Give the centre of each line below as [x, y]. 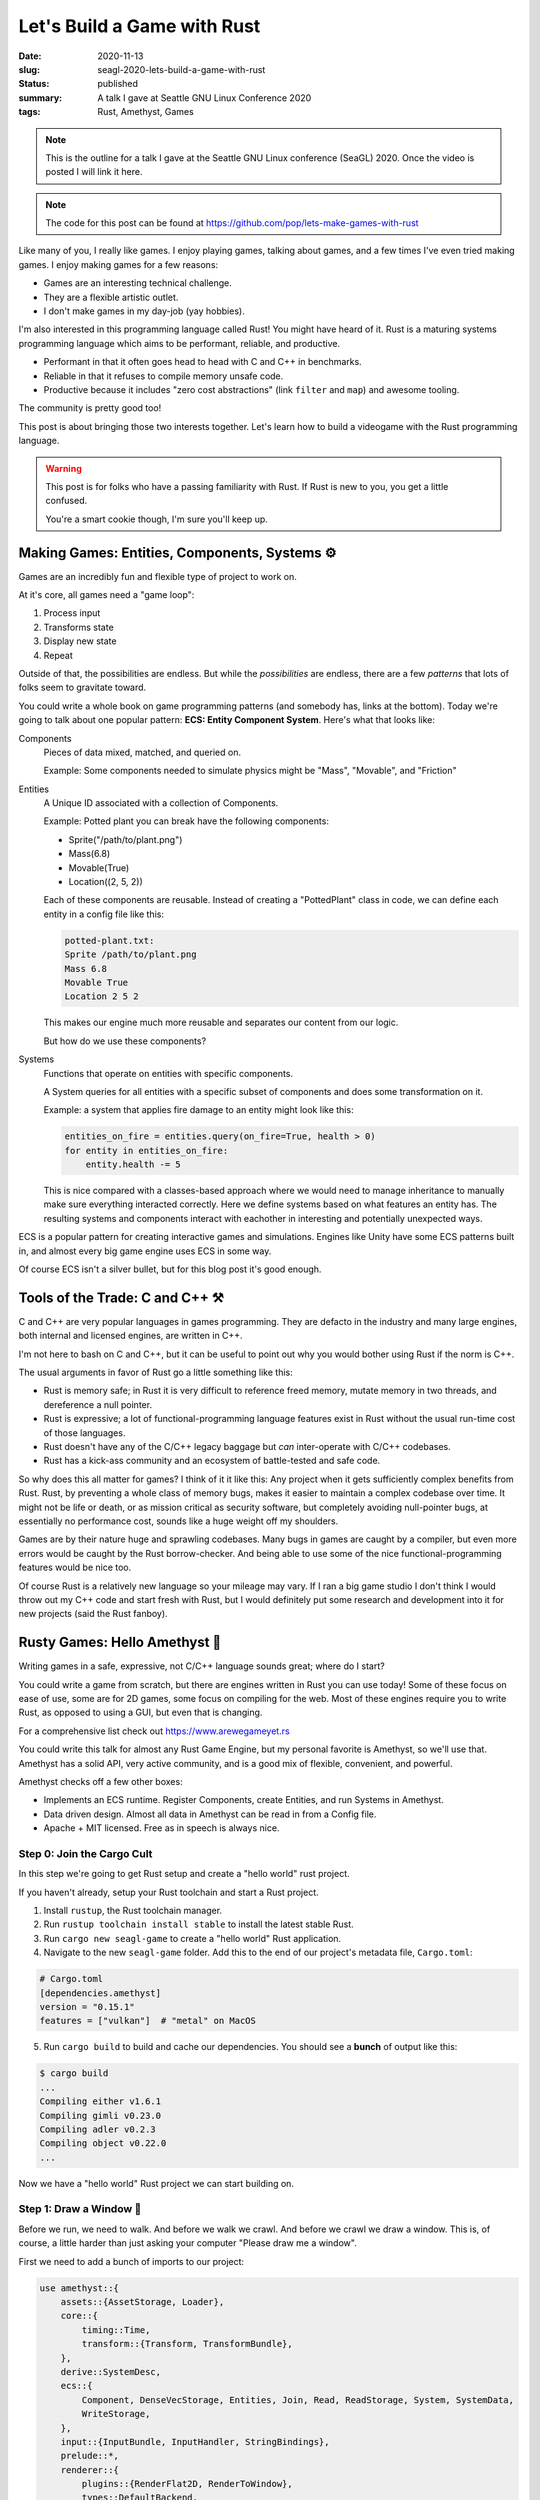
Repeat [58, 655]
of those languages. [84, 1432]
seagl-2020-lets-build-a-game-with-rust [181, 69]
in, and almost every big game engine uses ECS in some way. [145, 1251]
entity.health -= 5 [133, 1164]
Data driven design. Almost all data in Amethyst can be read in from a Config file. [210, 1814]
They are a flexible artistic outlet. [111, 297]
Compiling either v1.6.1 [100, 2101]
